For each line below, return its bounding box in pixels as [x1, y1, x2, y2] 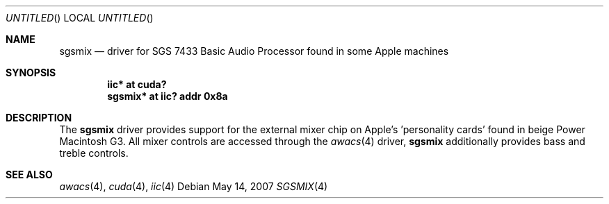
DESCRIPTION [6, 112, 72, 124]
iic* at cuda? [107, 78, 167, 90]
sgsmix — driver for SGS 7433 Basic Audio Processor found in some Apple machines [59, 45, 449, 57]
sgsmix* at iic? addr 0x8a [107, 90, 228, 102]
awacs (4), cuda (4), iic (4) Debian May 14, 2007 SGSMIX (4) [59, 180, 328, 192]
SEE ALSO [6, 169, 53, 180]
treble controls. [59, 147, 129, 159]
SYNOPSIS [6, 67, 56, 78]
